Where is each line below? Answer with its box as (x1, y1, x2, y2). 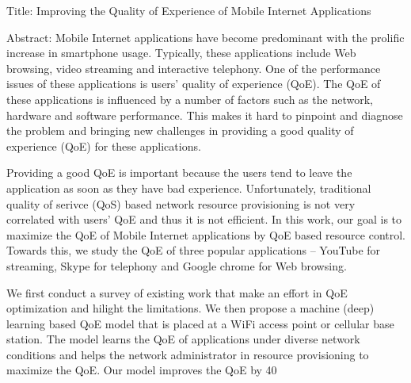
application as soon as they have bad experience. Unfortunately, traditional (6, 179, 371, 196)
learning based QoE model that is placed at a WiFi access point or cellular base (6, 315, 394, 331)
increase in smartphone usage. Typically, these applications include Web (6, 44, 356, 61)
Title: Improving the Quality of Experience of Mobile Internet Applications (6, 2, 371, 18)
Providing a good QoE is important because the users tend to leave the (6, 164, 352, 181)
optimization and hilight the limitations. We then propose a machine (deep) (6, 300, 375, 316)
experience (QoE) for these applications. (6, 137, 201, 154)
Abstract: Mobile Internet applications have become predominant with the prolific (6, 29, 405, 45)
